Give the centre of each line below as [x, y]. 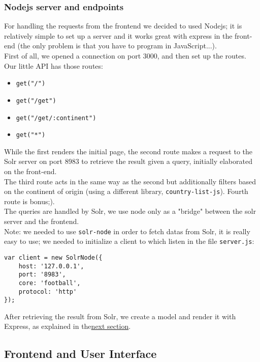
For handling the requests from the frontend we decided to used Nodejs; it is [123, 26]
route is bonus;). [29, 201]
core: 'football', [50, 283]
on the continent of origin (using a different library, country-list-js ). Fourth [126, 191]
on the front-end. [30, 171]
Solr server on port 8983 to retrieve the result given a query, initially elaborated [128, 161]
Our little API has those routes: [54, 65]
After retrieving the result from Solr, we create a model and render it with [120, 316]
